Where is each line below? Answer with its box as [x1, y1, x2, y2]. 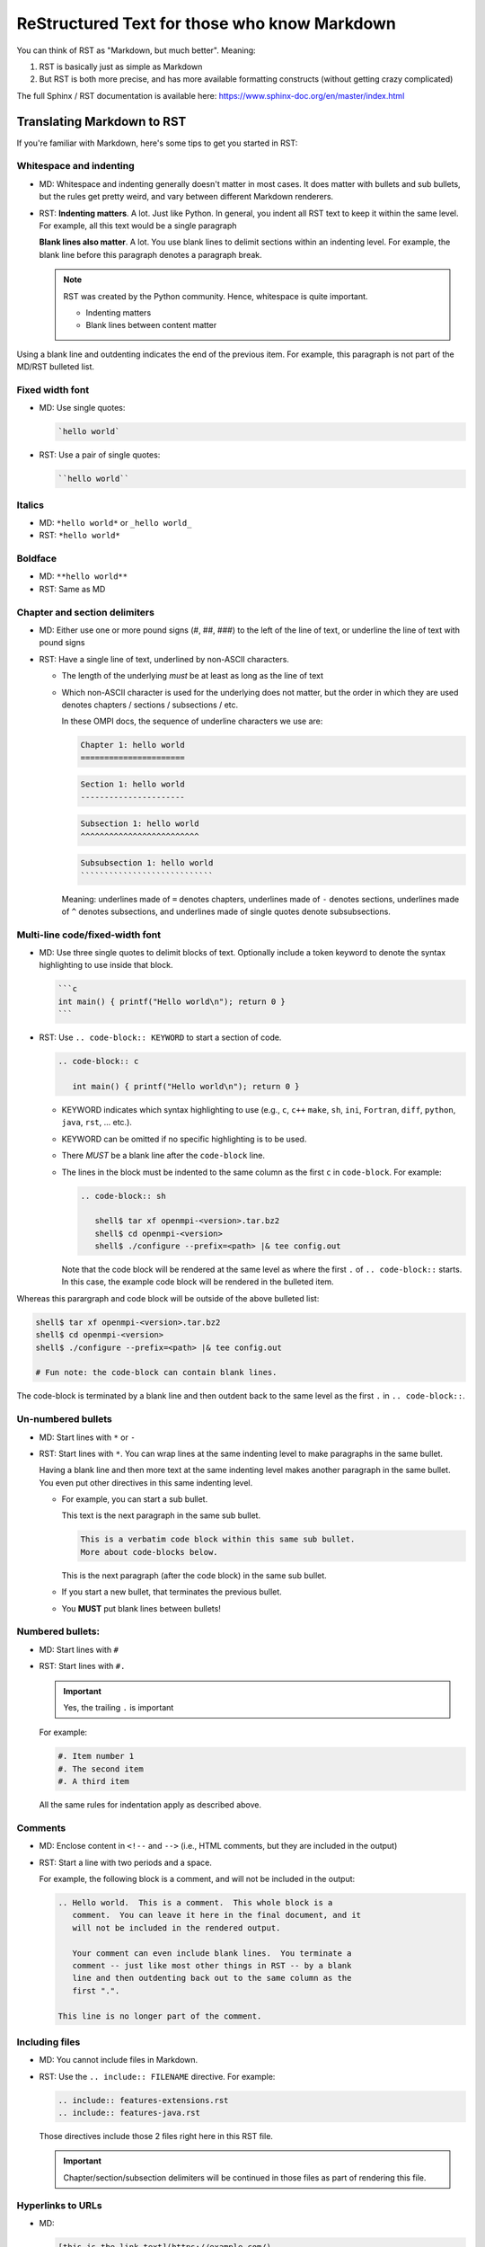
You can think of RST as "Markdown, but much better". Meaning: [16, 45, 256, 56]
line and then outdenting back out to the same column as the [72, 1973, 352, 1984]
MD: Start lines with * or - [39, 1432, 136, 1443]
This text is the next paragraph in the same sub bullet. [61, 1510, 260, 1521]
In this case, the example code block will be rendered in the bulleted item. [61, 1276, 334, 1287]
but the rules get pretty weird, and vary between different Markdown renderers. [39, 191, 334, 202]
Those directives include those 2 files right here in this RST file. [39, 2130, 274, 2141]
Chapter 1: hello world [80, 740, 186, 750]
